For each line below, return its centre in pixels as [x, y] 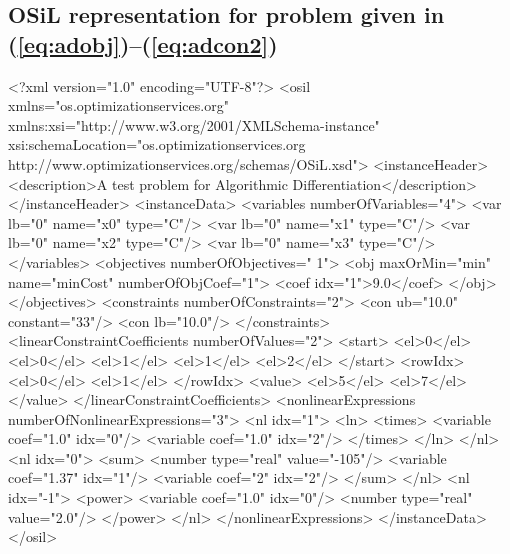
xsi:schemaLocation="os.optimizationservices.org [157, 144]
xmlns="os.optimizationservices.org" [118, 105]
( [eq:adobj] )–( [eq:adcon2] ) [143, 43]
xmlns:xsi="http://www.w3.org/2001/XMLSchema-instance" [194, 124]
